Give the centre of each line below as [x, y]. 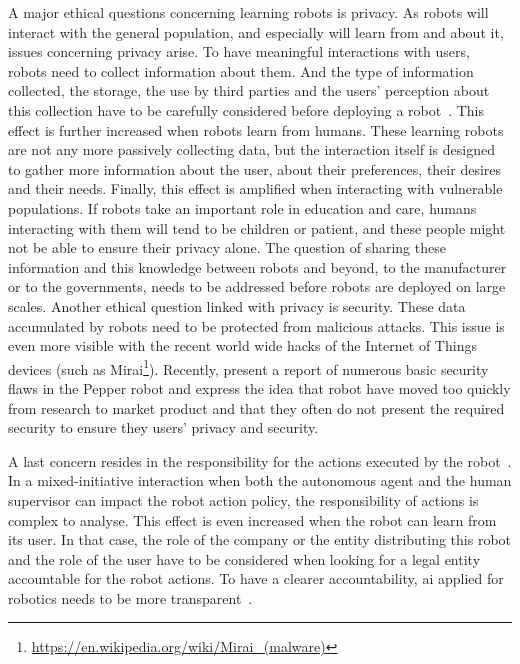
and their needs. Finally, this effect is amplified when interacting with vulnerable [255, 188]
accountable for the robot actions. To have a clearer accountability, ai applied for [256, 578]
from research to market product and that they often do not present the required [256, 407]
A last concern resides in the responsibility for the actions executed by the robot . [260, 460]
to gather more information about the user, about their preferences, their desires [255, 168]
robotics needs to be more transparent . [130, 597]
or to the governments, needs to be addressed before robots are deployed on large [257, 286]
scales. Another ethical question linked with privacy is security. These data [237, 305]
